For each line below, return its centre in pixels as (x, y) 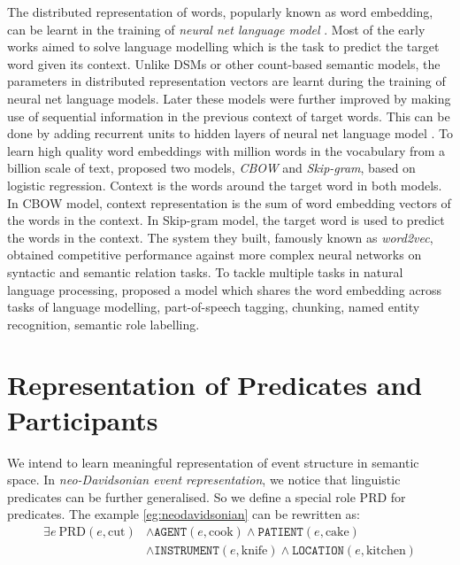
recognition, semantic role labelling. (103, 324)
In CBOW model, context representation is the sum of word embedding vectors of (229, 202)
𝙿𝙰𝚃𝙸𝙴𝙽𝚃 (280, 532)
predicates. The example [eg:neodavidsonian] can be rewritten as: (184, 514)
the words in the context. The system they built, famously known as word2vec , (220, 237)
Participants (83, 419)
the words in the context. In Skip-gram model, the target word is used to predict (226, 220)
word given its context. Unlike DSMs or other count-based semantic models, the (224, 63)
